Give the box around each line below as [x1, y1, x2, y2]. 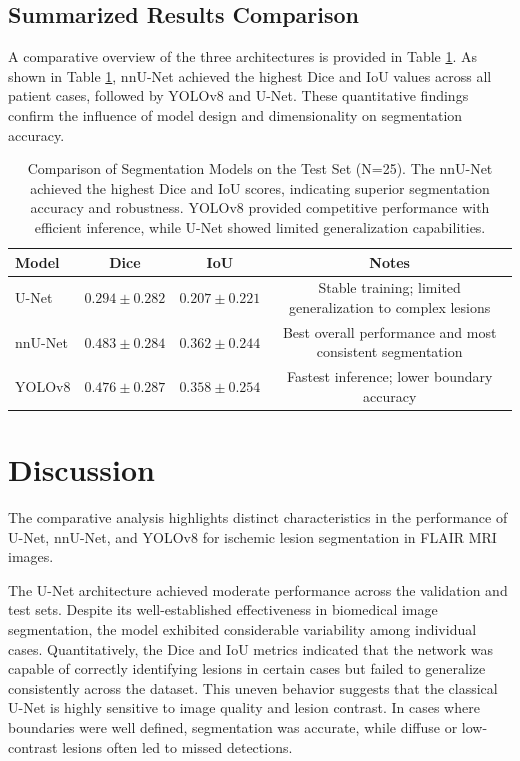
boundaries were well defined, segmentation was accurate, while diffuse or [8, 717, 458, 738]
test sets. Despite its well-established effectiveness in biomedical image [8, 599, 438, 620]
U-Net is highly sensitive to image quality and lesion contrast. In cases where [8, 697, 480, 718]
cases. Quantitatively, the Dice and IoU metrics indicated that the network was [8, 638, 494, 659]
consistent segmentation [316, 341, 463, 362]
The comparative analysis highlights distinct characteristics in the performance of [8, 507, 508, 528]
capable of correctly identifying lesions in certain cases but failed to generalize [8, 658, 486, 679]
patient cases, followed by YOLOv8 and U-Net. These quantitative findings [8, 85, 469, 106]
